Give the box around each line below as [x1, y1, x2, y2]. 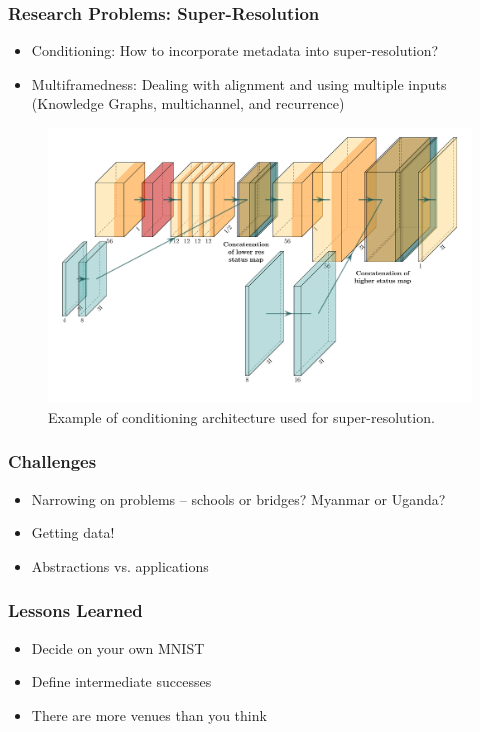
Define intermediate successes [31, 671, 212, 692]
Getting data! [31, 522, 115, 543]
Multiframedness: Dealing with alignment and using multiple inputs [31, 73, 447, 94]
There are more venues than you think [31, 704, 267, 725]
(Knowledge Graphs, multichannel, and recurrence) [31, 93, 345, 114]
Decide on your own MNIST [31, 637, 205, 658]
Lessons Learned [8, 598, 143, 623]
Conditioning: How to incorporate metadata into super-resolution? [31, 40, 439, 61]
